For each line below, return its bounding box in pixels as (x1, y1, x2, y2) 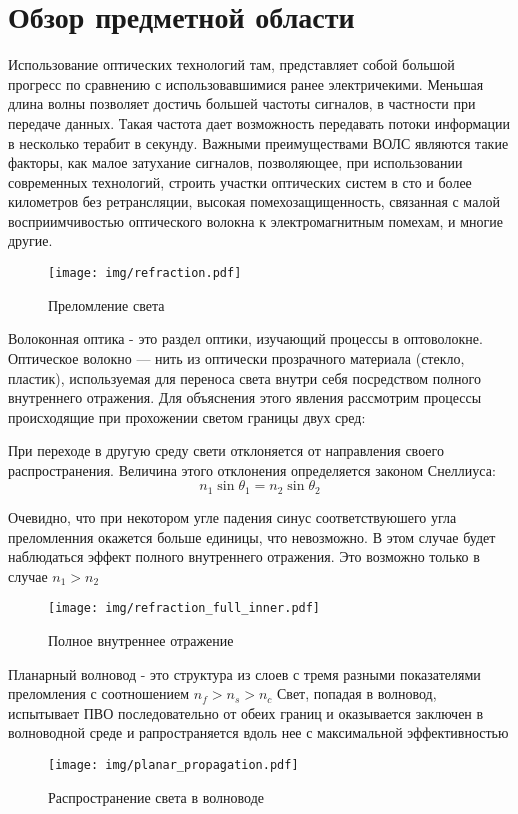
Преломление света (48, 294, 165, 315)
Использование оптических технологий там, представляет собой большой (8, 54, 455, 75)
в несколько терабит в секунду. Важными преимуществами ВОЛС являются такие (8, 132, 509, 153)
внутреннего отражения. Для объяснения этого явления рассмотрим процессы (8, 387, 482, 408)
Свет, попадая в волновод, (277, 683, 437, 704)
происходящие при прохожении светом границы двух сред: (8, 406, 366, 427)
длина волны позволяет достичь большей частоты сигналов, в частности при (8, 93, 476, 114)
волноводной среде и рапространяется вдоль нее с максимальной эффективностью (8, 722, 509, 743)
